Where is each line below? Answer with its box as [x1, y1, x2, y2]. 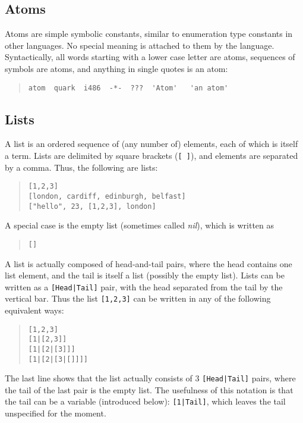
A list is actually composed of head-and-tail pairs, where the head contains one [5, 257, 292, 270]
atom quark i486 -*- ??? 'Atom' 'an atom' [28, 83, 229, 92]
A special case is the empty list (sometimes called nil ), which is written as [5, 219, 274, 231]
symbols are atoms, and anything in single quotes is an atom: [5, 62, 228, 74]
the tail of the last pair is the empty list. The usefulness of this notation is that [5, 383, 293, 396]
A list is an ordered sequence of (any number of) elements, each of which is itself [5, 137, 298, 150]
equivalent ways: [5, 304, 64, 316]
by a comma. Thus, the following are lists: [5, 161, 158, 173]
